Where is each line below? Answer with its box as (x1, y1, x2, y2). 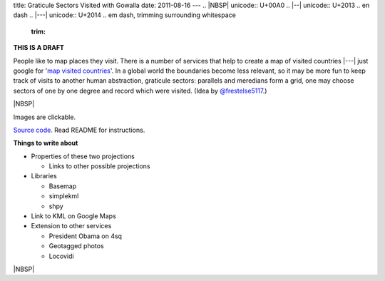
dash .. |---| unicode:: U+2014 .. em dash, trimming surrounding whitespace (13, 11, 237, 19)
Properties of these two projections (31, 152, 135, 160)
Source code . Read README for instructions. (13, 126, 145, 134)
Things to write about (13, 139, 78, 148)
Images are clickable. (13, 113, 76, 121)
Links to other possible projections (48, 162, 150, 170)
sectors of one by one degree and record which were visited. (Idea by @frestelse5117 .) (13, 86, 267, 95)
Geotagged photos (48, 242, 104, 250)
